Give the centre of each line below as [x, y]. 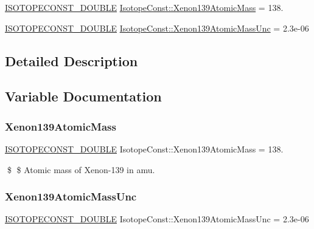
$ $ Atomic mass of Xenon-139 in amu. [81, 169]
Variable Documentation [83, 96]
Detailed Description [72, 60]
